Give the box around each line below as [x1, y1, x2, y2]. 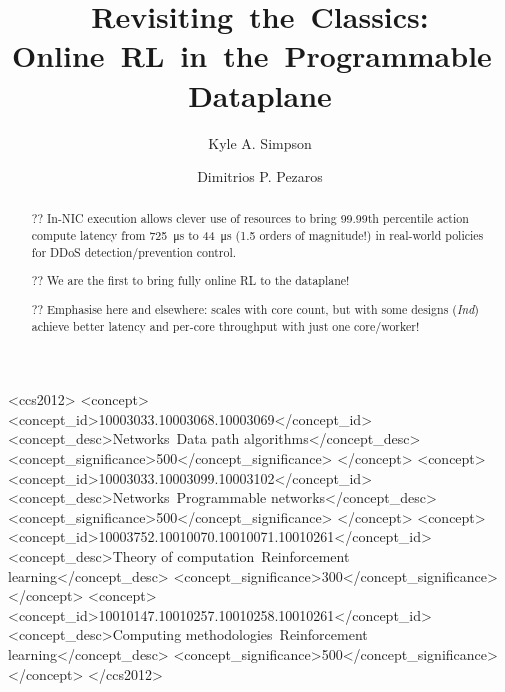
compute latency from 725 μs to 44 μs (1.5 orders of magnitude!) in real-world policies [31, 227, 484, 244]
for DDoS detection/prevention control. [31, 243, 237, 260]
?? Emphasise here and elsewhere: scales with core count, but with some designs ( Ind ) [31, 300, 479, 317]
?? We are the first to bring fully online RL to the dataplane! [31, 272, 350, 289]
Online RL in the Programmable [12, 35, 492, 76]
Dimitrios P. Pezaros [197, 166, 323, 187]
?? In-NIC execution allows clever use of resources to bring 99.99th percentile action [31, 210, 469, 227]
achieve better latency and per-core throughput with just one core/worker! [31, 317, 420, 334]
